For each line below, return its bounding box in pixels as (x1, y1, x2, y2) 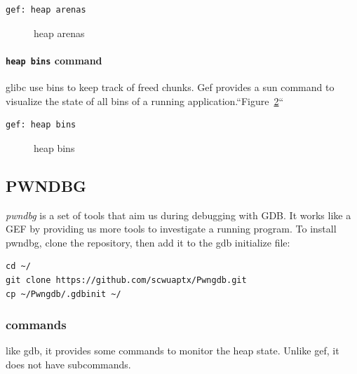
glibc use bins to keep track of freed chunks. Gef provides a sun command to (6, 80, 335, 95)
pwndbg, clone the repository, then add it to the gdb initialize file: (6, 235, 290, 249)
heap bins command (6, 53, 102, 67)
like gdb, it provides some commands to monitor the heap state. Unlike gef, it (6, 343, 339, 358)
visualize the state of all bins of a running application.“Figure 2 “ (6, 93, 284, 108)
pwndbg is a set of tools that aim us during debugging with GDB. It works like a (6, 207, 351, 222)
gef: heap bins (6, 120, 76, 130)
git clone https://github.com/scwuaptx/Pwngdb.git (6, 275, 247, 285)
